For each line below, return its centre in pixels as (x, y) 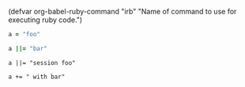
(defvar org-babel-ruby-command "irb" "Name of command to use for (122, 11)
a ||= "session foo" (42, 62)
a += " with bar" (37, 77)
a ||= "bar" (28, 48)
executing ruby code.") (45, 20)
